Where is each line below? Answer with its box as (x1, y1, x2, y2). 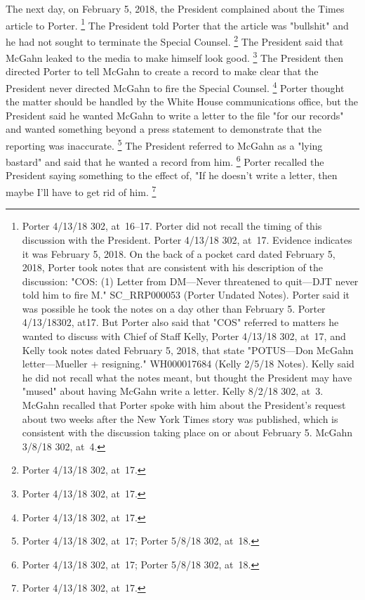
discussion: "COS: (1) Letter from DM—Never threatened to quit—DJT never (22, 273, 359, 288)
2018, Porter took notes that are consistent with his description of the (22, 260, 323, 275)
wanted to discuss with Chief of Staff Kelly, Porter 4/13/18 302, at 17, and (22, 329, 346, 344)
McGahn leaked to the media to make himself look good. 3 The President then (6, 48, 344, 65)
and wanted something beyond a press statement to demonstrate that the (6, 122, 321, 136)
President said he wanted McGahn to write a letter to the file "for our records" (6, 107, 344, 122)
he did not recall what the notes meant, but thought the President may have (22, 370, 352, 384)
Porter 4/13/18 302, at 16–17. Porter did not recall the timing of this (22, 219, 322, 233)
